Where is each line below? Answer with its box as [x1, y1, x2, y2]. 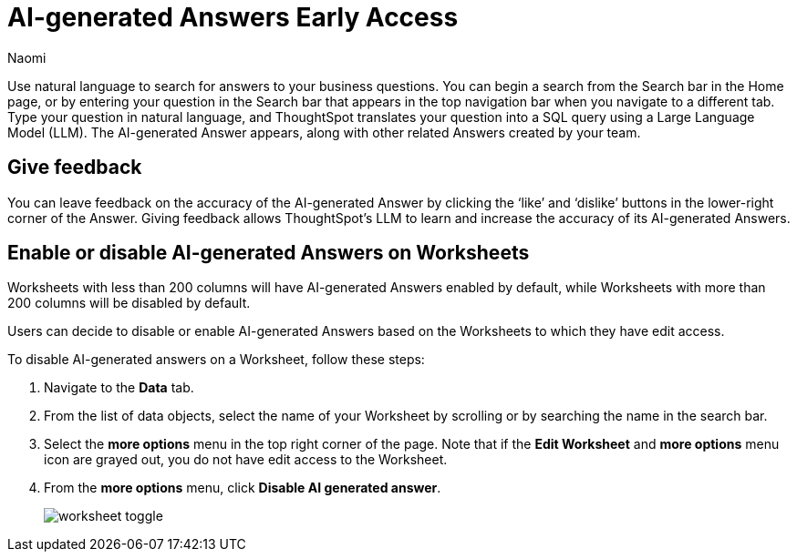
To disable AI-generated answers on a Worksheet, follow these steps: [7, 351, 425, 368]
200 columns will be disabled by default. [7, 295, 251, 311]
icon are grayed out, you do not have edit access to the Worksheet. [44, 452, 448, 468]
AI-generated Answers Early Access [7, 2, 459, 33]
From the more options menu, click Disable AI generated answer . [44, 480, 441, 496]
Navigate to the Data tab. [44, 380, 194, 396]
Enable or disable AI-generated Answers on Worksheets [7, 241, 530, 265]
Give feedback [7, 156, 142, 179]
